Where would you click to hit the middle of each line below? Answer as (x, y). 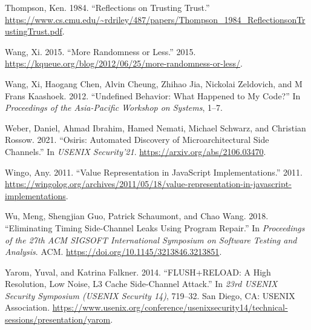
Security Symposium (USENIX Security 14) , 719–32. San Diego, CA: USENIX (150, 295)
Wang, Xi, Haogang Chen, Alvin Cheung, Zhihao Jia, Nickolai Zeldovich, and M (154, 83)
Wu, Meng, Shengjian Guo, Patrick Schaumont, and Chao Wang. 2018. (137, 216)
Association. (28, 307)
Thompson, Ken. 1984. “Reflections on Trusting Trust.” (107, 7)
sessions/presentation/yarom (58, 319)
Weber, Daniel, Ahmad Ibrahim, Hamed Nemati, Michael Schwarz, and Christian (155, 127)
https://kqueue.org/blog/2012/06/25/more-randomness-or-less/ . (124, 63)
